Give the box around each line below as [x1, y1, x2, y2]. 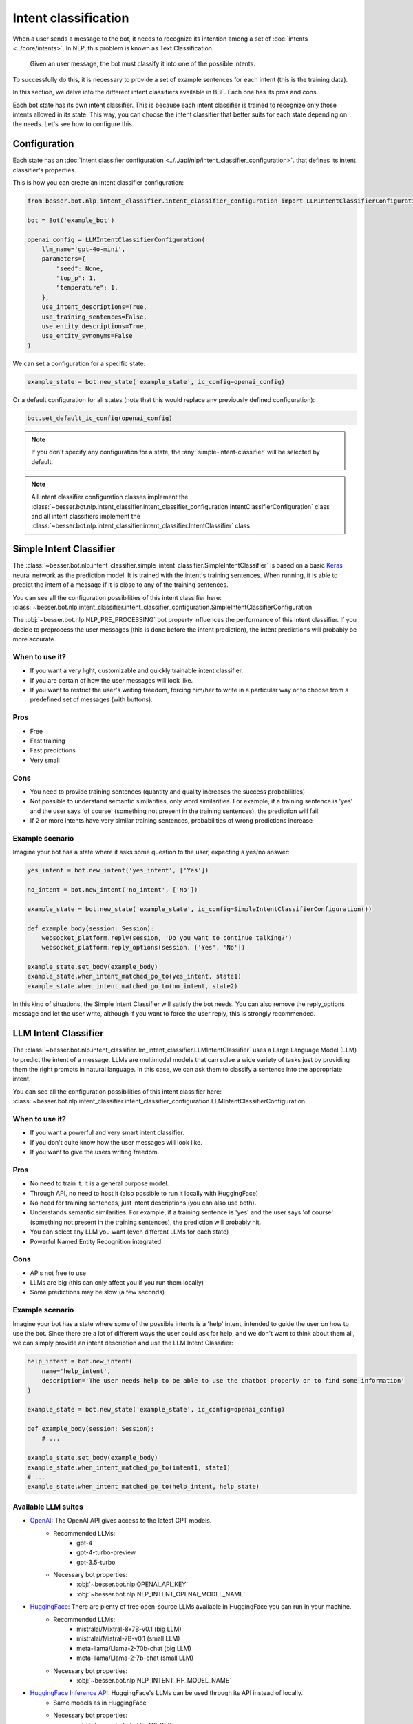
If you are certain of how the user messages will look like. [30, 676, 193, 684]
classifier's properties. [12, 166, 76, 174]
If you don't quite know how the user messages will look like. [30, 1138, 202, 1146]
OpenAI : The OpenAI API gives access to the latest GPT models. [30, 1516, 212, 1525]
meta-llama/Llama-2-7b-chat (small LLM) [76, 1654, 194, 1662]
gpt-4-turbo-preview [76, 1548, 136, 1556]
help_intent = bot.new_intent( [27, 1357, 134, 1365]
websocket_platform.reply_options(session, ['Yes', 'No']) [41, 943, 246, 952]
